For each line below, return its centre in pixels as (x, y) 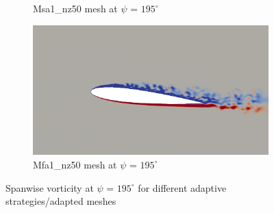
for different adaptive (182, 187)
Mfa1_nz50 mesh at (75, 164)
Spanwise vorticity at (50, 187)
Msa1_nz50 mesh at (75, 8)
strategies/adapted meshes (61, 201)
